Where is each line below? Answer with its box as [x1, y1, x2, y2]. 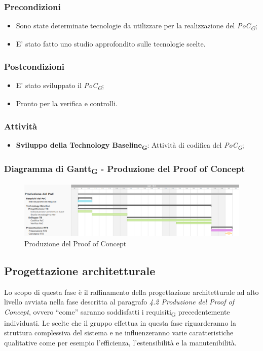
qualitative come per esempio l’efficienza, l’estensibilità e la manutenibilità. [4, 337, 237, 348]
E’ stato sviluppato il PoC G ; [16, 80, 104, 92]
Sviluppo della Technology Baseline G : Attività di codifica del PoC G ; [16, 140, 244, 151]
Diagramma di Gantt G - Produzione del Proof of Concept [4, 162, 245, 177]
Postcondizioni [4, 60, 65, 72]
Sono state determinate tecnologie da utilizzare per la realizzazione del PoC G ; [16, 20, 257, 32]
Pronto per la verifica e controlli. [16, 98, 118, 109]
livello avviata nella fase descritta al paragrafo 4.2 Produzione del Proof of [4, 296, 235, 307]
